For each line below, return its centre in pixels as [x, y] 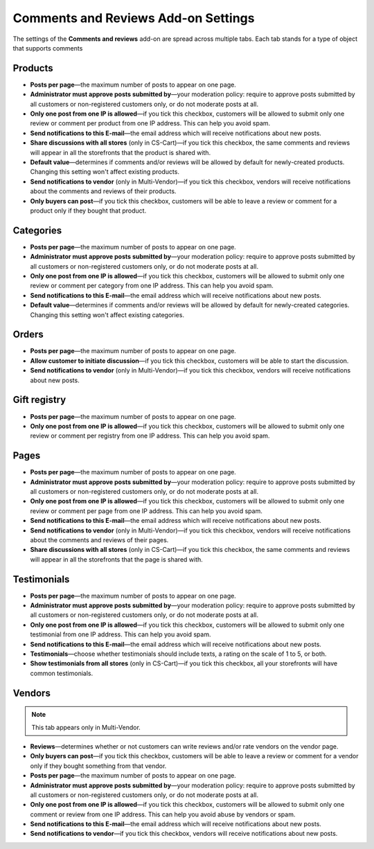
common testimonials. [62, 673]
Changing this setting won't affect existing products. [105, 172]
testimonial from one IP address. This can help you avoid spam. [121, 634]
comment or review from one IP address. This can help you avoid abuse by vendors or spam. [163, 814]
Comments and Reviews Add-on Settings [134, 18]
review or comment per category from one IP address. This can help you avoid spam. [152, 286]
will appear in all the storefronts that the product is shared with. [121, 152]
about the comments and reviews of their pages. [99, 539]
